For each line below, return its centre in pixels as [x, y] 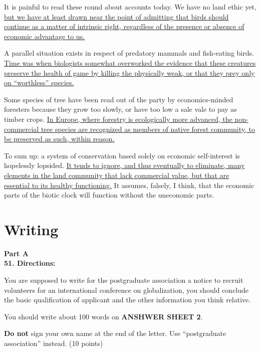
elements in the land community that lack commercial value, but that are [117, 175]
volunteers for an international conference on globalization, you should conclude [126, 290]
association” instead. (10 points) [54, 343]
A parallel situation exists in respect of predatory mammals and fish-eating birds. [129, 53]
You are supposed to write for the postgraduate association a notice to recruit [124, 280]
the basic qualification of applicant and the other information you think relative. [127, 300]
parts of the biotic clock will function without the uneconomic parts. [109, 195]
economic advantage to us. [45, 36]
